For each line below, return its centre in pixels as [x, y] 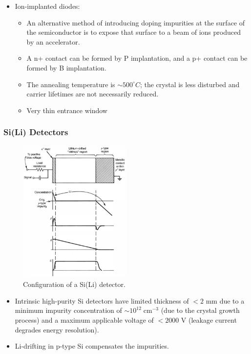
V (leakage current [209, 319]
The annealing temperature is [71, 84]
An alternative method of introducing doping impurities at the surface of [136, 22]
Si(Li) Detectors [36, 132]
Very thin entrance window [67, 110]
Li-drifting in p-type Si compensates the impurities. [92, 346]
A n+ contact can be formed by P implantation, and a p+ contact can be [137, 58]
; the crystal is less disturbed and [190, 84]
